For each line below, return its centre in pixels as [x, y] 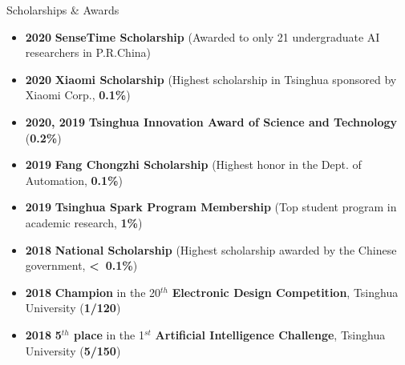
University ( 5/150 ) [73, 350]
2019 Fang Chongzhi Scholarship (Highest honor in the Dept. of [193, 164]
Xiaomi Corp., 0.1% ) [78, 95]
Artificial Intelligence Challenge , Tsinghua [270, 334]
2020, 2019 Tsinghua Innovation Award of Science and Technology [211, 121]
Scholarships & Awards [63, 10]
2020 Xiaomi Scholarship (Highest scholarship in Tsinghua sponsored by [211, 79]
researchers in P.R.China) [88, 52]
